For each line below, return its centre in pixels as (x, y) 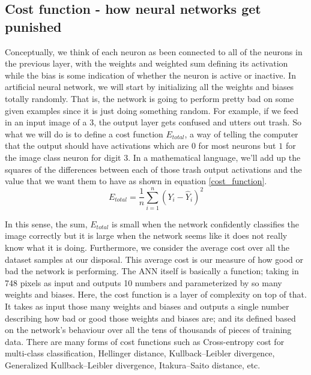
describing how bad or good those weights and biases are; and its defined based (150, 318)
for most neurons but (237, 145)
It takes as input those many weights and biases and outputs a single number (147, 306)
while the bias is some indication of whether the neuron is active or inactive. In (150, 75)
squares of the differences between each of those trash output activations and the (153, 169)
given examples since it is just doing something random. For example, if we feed (152, 110)
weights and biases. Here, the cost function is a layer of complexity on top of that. (156, 294)
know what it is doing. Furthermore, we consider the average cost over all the (147, 247)
